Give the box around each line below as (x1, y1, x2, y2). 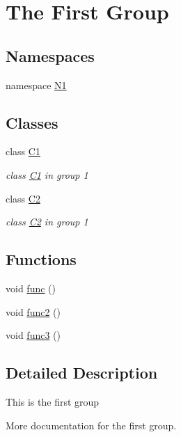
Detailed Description (6, 362, 158, 383)
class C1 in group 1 (6, 167, 88, 182)
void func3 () (6, 328, 61, 342)
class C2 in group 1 (6, 214, 88, 229)
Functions (6, 248, 77, 270)
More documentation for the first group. (6, 418, 177, 432)
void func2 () (6, 304, 61, 319)
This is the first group (6, 394, 100, 408)
